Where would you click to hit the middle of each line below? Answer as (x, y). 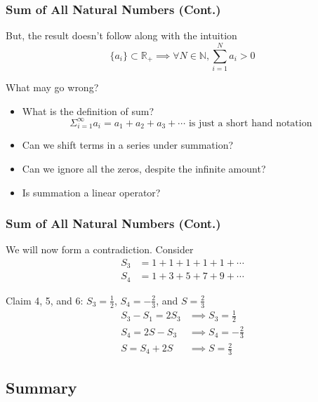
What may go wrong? (52, 87)
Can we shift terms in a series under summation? (128, 145)
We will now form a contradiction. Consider (100, 249)
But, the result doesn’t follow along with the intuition (121, 35)
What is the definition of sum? (88, 110)
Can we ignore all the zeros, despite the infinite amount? (144, 168)
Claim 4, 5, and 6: (45, 300)
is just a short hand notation (250, 123)
